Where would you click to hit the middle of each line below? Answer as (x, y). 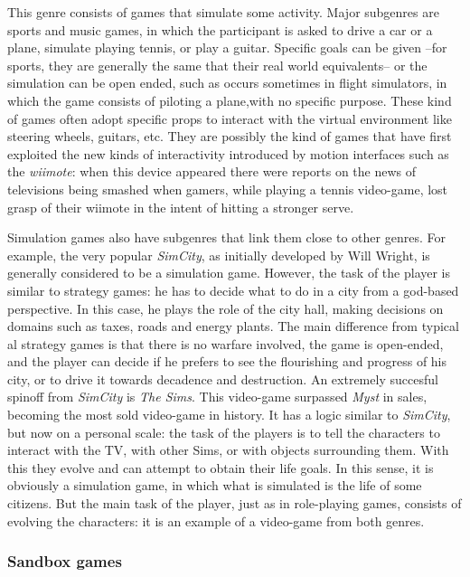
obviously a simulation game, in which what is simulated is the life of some (215, 485)
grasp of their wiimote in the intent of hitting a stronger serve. (181, 207)
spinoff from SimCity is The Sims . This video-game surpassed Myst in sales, (217, 397)
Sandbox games (65, 561)
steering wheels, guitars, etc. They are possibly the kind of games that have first (230, 136)
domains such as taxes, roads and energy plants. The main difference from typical (233, 326)
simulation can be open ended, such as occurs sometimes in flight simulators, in (227, 83)
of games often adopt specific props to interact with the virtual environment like (230, 118)
